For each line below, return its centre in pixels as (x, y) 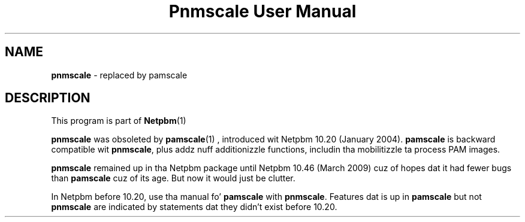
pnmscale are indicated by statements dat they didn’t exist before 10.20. (194, 207)
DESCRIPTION (48, 98)
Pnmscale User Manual (262, 11)
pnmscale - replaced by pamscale (119, 75)
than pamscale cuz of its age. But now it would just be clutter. (173, 178)
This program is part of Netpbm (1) (119, 121)
